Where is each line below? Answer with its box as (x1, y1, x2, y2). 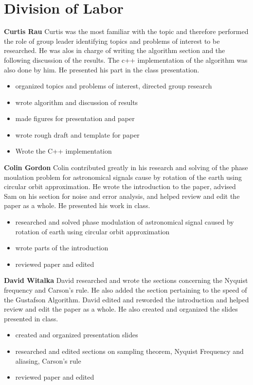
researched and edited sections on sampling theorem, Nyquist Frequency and (15, 346, 244, 356)
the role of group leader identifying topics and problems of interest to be (4, 35, 220, 46)
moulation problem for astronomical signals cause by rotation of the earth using (4, 172, 242, 182)
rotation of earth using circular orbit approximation (15, 226, 170, 236)
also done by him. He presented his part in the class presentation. (4, 64, 199, 74)
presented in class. (4, 313, 58, 323)
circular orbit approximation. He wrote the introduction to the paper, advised (4, 181, 236, 192)
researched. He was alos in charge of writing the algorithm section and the (4, 45, 225, 55)
